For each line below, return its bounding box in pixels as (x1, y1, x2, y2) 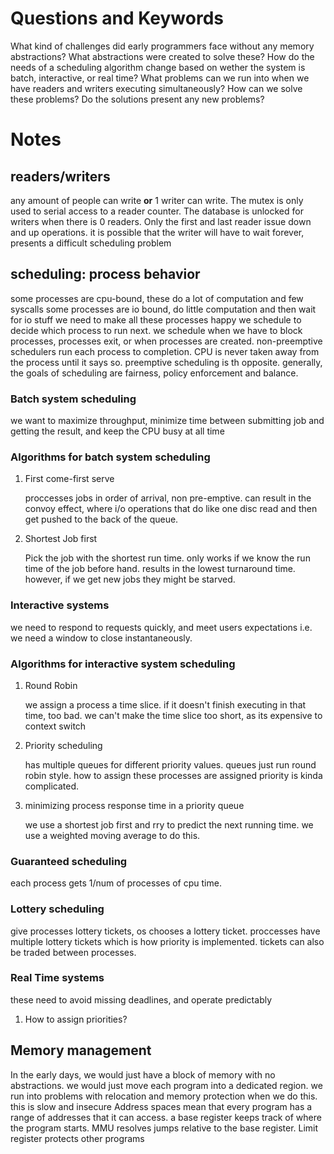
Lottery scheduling (10, 902, 105, 916)
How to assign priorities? (24, 1013, 128, 1025)
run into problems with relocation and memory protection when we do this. (10, 1090, 318, 1102)
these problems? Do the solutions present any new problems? (10, 93, 265, 105)
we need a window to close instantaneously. (10, 632, 193, 644)
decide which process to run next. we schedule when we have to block (10, 324, 303, 336)
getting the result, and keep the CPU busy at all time (10, 425, 225, 437)
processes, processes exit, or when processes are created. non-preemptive (10, 335, 323, 347)
